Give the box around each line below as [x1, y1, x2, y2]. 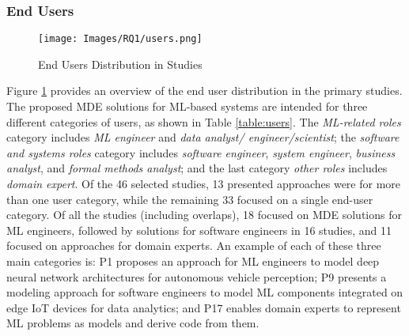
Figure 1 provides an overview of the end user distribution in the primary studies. [6, 82, 403, 99]
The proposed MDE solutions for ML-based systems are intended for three [6, 98, 368, 115]
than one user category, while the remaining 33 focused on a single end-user [6, 191, 373, 207]
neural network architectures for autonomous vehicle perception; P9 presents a [6, 268, 387, 285]
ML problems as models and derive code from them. [6, 315, 259, 331]
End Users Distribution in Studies [38, 55, 203, 72]
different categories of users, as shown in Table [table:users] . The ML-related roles [6, 113, 401, 130]
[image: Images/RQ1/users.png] [38, 33, 203, 45]
